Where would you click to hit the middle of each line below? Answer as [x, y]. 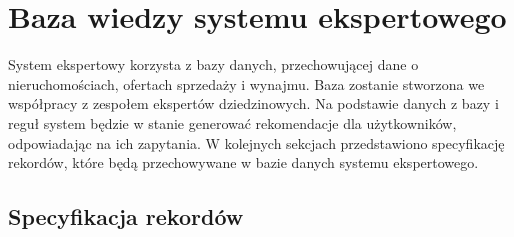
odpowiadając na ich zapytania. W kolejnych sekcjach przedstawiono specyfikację [256, 142]
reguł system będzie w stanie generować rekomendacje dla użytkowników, [232, 122]
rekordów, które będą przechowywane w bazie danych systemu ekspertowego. [243, 162]
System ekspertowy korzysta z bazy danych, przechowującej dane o [213, 64]
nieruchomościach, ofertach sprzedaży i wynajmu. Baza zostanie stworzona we [246, 83]
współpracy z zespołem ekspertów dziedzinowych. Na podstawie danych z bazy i [253, 103]
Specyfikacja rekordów [126, 216]
